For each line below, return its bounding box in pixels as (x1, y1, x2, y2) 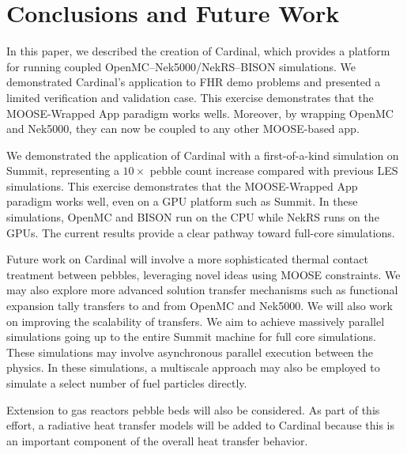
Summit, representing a (6, 162, 119, 179)
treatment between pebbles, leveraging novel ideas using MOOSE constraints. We (6, 266, 401, 282)
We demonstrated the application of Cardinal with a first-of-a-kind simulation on (6, 146, 399, 163)
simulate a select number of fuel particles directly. (6, 375, 247, 391)
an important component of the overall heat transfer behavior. (6, 432, 308, 448)
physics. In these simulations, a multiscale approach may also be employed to (6, 359, 380, 376)
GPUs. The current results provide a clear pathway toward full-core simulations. (6, 224, 395, 240)
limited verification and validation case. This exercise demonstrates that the (6, 89, 374, 105)
